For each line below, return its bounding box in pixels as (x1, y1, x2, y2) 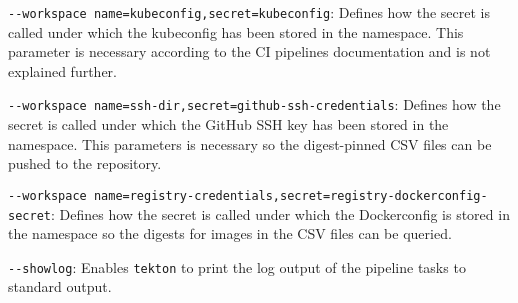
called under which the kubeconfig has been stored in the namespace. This (8, 21, 464, 42)
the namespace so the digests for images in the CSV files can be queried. (8, 223, 452, 244)
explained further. (8, 60, 118, 81)
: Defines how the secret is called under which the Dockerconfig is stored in (50, 203, 510, 224)
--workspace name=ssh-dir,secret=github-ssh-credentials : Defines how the (8, 94, 501, 115)
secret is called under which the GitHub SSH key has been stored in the (8, 114, 449, 135)
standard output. (8, 276, 112, 297)
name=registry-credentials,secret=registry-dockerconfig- (93, 188, 488, 203)
